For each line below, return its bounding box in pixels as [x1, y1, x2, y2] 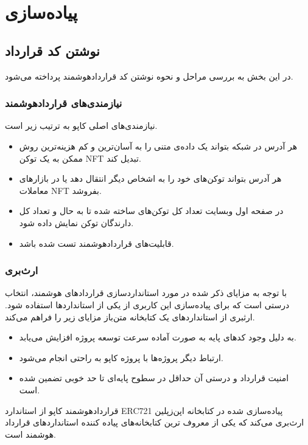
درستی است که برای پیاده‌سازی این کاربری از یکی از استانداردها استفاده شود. [5, 298, 290, 311]
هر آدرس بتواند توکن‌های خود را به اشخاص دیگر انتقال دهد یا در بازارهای [19, 172, 282, 185]
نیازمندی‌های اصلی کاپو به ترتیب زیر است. [5, 119, 158, 132]
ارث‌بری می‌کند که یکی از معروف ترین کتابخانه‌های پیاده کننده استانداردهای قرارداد [5, 416, 304, 429]
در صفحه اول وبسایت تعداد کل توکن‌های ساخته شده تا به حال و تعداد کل [19, 204, 284, 217]
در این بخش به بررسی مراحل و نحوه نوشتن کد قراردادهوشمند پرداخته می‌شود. [5, 69, 293, 82]
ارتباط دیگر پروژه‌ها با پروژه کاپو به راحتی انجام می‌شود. [19, 351, 223, 364]
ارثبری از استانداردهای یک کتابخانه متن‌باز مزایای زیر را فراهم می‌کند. [5, 310, 255, 323]
